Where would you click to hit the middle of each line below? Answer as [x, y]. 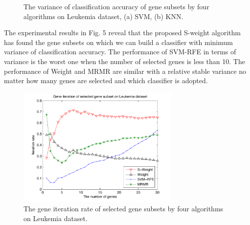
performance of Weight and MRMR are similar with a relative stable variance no [125, 71]
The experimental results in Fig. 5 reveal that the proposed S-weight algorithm [123, 33]
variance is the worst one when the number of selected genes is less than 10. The [125, 61]
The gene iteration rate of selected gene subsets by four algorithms [124, 209]
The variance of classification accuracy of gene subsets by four [116, 6]
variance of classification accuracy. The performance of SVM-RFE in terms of [120, 52]
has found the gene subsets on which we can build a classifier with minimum [118, 42]
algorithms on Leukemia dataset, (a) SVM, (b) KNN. [103, 16]
